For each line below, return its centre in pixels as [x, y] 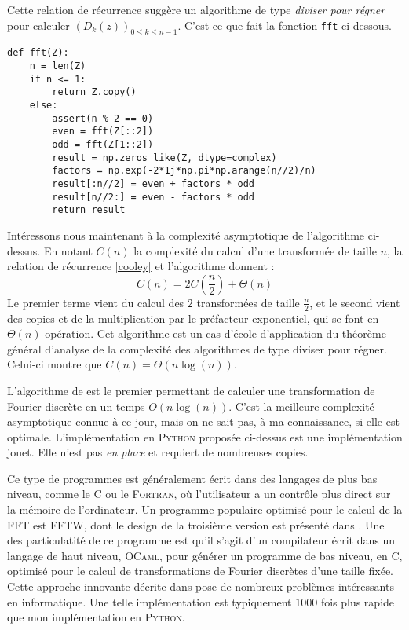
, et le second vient [355, 302]
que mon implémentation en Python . [96, 617]
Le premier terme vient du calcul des [96, 302]
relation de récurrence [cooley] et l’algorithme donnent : [141, 266]
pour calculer [38, 25]
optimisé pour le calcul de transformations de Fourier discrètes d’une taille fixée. [200, 571]
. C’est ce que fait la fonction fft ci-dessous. [285, 25]
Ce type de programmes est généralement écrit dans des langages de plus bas [192, 478]
